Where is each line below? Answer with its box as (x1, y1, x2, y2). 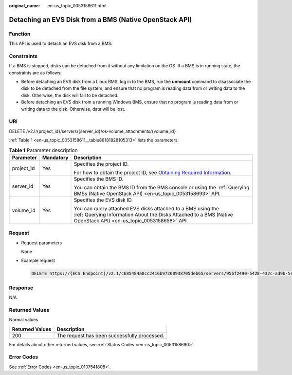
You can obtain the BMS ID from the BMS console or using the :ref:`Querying (73, 184, 250, 191)
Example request (21, 257, 55, 263)
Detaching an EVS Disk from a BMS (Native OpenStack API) (9, 15, 192, 24)
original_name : (9, 3, 40, 8)
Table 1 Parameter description (9, 147, 78, 154)
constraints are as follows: (9, 70, 62, 76)
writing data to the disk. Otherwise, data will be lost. (21, 106, 126, 112)
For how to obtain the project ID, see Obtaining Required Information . (73, 169, 232, 176)
